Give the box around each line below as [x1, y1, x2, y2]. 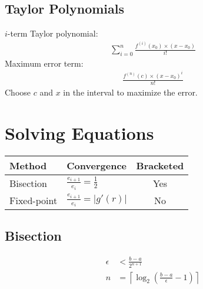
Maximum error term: [5, 57, 84, 69]
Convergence [66, 158, 127, 172]
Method [9, 158, 47, 172]
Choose [5, 86, 31, 98]
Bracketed [136, 158, 184, 172]
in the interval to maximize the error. [63, 86, 198, 98]
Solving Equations [5, 120, 154, 144]
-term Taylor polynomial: [7, 27, 98, 40]
